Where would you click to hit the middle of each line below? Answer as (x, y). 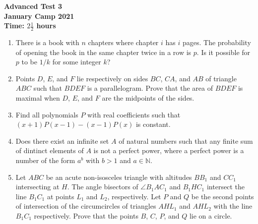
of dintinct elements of (50, 150)
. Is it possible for (224, 52)
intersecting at (37, 187)
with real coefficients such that (134, 114)
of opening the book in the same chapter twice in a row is (103, 52)
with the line (233, 206)
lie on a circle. (211, 215)
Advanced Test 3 (33, 6)
